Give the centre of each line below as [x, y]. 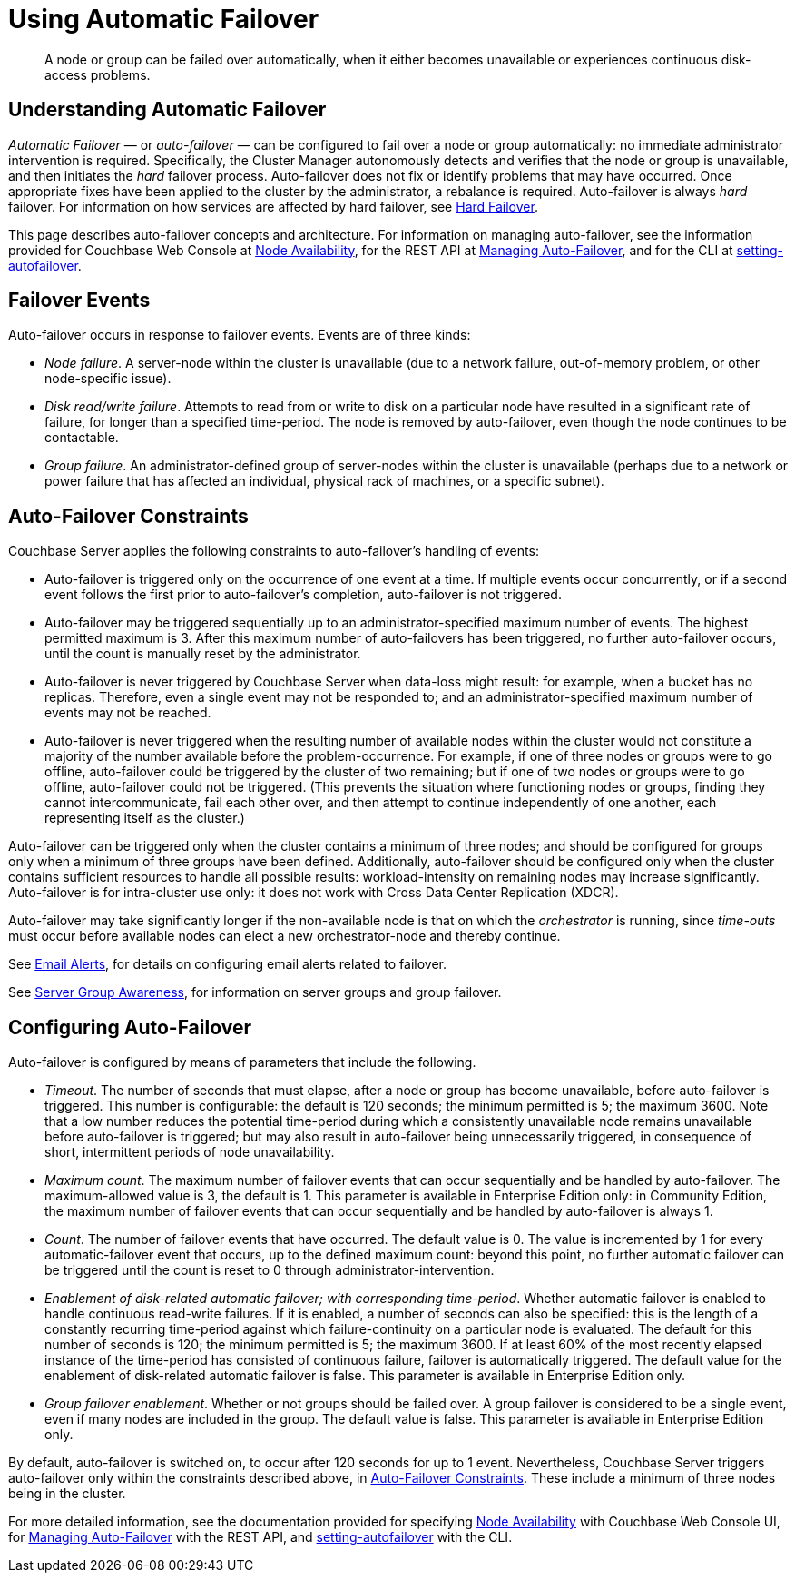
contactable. [82, 438]
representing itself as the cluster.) [145, 818]
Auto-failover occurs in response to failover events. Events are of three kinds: [240, 335]
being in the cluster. [67, 1494]
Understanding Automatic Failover [167, 110]
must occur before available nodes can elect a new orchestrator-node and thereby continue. [285, 936]
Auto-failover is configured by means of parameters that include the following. [242, 1062]
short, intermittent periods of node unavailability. [190, 1152]
